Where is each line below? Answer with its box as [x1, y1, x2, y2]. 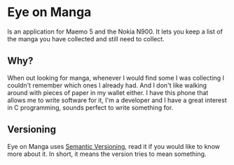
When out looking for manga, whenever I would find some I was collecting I [7, 73, 225, 82]
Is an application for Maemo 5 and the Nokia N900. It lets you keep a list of [7, 27, 223, 36]
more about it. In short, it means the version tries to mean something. [7, 150, 207, 158]
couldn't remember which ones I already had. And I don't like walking [7, 81, 207, 89]
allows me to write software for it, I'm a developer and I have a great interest [7, 96, 227, 104]
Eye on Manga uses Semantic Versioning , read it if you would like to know [7, 142, 221, 150]
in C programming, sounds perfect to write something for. [7, 103, 174, 112]
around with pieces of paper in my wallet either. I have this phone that [7, 88, 209, 96]
